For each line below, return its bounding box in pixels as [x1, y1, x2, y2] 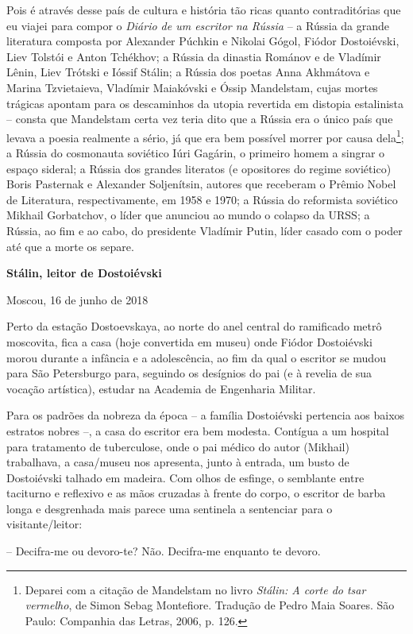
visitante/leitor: [6, 516, 83, 532]
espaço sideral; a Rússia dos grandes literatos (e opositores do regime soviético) [6, 160, 392, 176]
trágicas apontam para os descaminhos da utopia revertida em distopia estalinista [6, 95, 404, 111]
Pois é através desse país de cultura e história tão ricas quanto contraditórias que [6, 2, 401, 17]
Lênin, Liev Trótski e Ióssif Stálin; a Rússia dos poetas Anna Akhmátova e [6, 64, 370, 80]
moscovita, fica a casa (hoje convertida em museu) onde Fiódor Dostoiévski [6, 333, 372, 350]
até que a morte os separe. [6, 238, 134, 254]
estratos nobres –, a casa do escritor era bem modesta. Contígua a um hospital [6, 422, 389, 439]
